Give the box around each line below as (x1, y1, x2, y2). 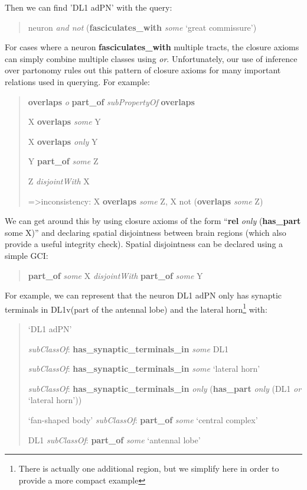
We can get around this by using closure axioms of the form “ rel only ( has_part (5, 215, 301, 227)
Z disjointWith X (28, 174, 90, 187)
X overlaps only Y (28, 135, 98, 147)
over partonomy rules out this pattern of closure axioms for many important (5, 64, 281, 76)
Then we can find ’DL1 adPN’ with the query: (5, 1, 172, 13)
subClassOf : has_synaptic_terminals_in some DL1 (28, 342, 229, 355)
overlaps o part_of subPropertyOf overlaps (28, 95, 195, 108)
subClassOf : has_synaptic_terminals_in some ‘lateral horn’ (28, 362, 260, 375)
